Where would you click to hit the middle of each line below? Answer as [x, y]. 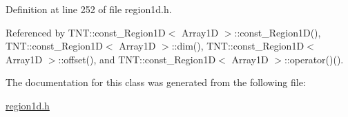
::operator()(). [314, 59]
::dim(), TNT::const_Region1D [238, 46]
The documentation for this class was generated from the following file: [156, 82]
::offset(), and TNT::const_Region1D [137, 59]
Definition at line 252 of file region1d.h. [89, 9]
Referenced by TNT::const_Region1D [86, 32]
